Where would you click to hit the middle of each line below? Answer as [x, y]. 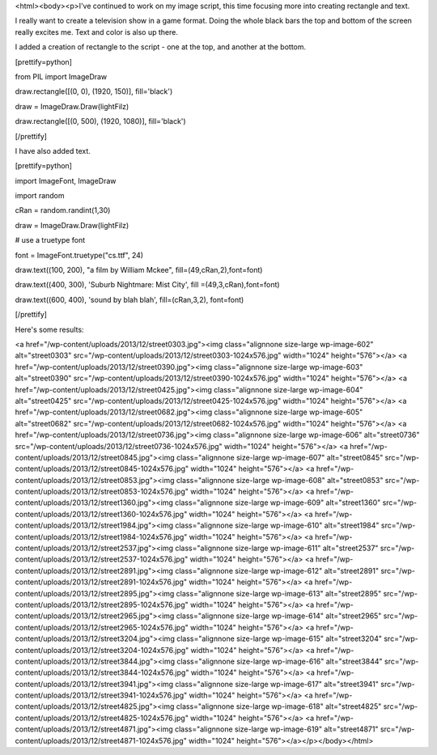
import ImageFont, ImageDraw [66, 180]
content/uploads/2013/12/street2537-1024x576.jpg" [102, 559]
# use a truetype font [50, 240]
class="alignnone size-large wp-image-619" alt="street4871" [276, 729]
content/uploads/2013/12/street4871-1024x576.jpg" [101, 740]
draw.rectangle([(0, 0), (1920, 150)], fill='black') [94, 91]
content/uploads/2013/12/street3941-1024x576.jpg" [101, 695]
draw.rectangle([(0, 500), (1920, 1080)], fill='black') [100, 121]
